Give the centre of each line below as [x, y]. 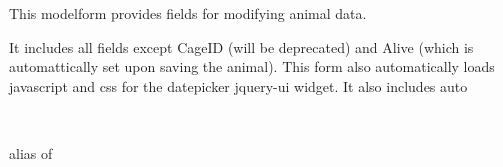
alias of [31, 152]
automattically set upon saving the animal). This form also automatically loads [252, 66]
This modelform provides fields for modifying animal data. [188, 13]
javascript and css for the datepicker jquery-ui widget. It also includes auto [238, 85]
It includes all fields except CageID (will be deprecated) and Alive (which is [241, 46]
